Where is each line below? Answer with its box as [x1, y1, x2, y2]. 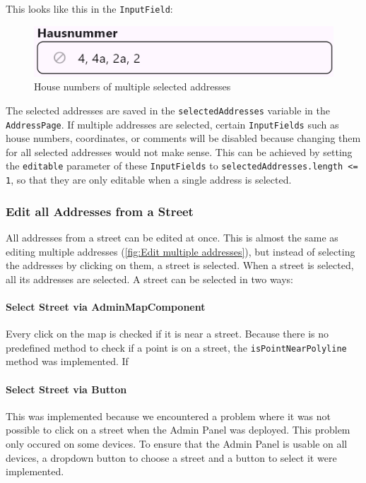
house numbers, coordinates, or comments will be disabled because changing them [6, 131, 361, 145]
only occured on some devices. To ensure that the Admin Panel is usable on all [6, 436, 348, 451]
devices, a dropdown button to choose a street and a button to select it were [6, 450, 337, 465]
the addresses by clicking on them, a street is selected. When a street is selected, [6, 258, 354, 273]
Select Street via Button [6, 381, 127, 396]
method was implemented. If [6, 354, 129, 369]
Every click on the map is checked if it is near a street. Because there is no [6, 326, 329, 341]
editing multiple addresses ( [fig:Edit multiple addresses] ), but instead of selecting [6, 244, 355, 258]
